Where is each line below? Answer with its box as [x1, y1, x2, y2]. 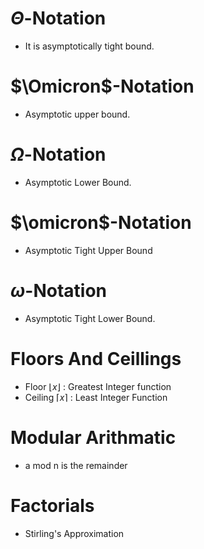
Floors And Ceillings [10, 347, 182, 370]
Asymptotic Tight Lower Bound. [24, 312, 156, 324]
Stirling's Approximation [24, 527, 125, 539]
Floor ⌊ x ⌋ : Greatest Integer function [24, 380, 172, 392]
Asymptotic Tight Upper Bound [24, 244, 153, 256]
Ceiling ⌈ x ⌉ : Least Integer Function [24, 391, 168, 403]
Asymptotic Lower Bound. [24, 176, 132, 188]
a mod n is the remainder [24, 459, 128, 471]
